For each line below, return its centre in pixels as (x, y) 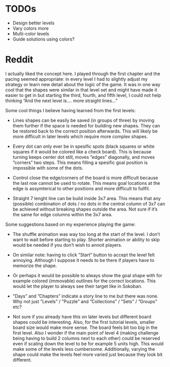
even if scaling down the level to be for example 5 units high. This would (88, 344)
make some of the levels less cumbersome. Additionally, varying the (84, 349)
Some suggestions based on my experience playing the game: (71, 224)
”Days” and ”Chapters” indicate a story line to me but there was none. (86, 296)
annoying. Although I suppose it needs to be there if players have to (83, 260)
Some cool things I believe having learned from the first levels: (71, 110)
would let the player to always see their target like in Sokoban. (77, 286)
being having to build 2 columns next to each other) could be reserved (86, 338)
